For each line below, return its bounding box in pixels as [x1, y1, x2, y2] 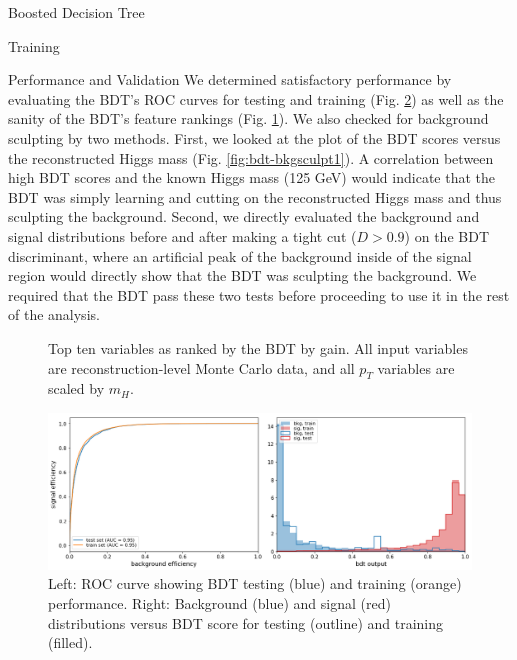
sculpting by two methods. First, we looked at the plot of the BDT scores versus [8, 127, 501, 148]
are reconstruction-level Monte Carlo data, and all [48, 357, 355, 378]
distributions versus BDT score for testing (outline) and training [48, 612, 444, 633]
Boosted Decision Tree [8, 2, 145, 22]
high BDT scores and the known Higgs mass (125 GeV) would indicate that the [8, 167, 495, 188]
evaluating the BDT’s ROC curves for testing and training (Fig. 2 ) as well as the [8, 88, 504, 109]
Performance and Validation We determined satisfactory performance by [8, 69, 452, 90]
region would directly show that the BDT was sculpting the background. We [8, 265, 477, 286]
